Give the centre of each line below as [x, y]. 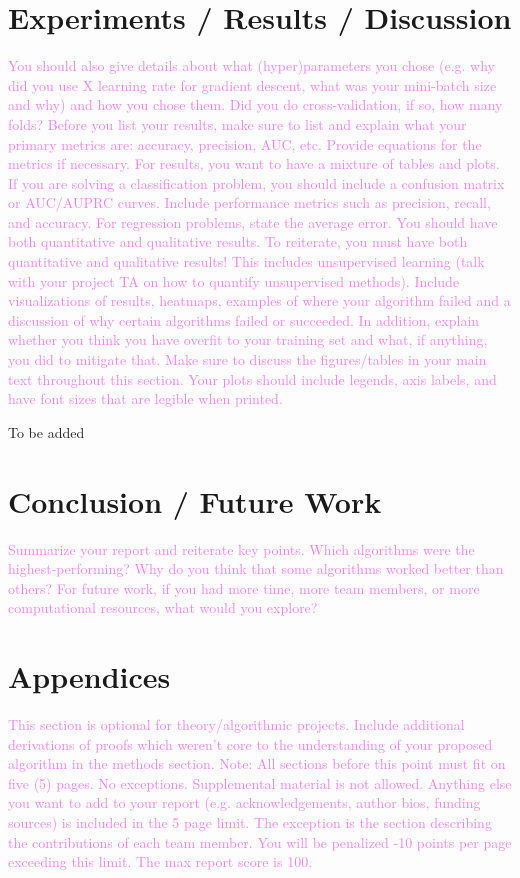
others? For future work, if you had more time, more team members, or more [244, 587]
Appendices [89, 676]
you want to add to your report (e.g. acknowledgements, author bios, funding [244, 802]
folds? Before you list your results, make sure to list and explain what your [237, 123]
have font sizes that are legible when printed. [145, 398]
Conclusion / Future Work [195, 500]
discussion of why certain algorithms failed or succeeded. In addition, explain [244, 319]
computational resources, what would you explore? [163, 607]
